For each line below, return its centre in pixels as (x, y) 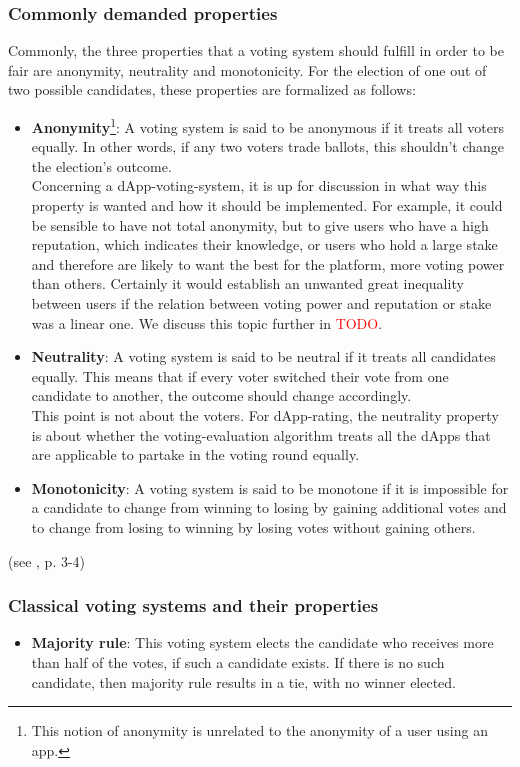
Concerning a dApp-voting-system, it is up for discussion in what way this (259, 185)
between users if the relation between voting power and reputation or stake (261, 303)
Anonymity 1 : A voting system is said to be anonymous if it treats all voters (267, 125)
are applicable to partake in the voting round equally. (195, 454)
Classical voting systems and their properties (193, 605)
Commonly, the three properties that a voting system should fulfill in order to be (256, 50)
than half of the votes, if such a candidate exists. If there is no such (238, 661)
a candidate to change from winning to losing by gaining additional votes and (269, 507)
